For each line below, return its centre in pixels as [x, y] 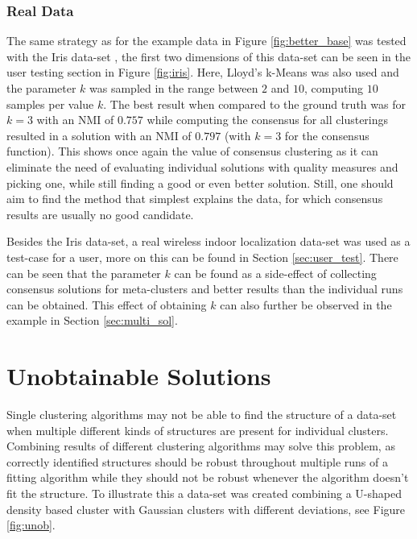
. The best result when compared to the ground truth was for [254, 104]
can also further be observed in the [306, 304]
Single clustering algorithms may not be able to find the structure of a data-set [202, 415]
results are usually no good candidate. [100, 214]
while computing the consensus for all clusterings [268, 120]
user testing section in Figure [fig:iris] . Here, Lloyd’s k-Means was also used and [203, 72]
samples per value [50, 104]
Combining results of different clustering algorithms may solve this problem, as [201, 446]
